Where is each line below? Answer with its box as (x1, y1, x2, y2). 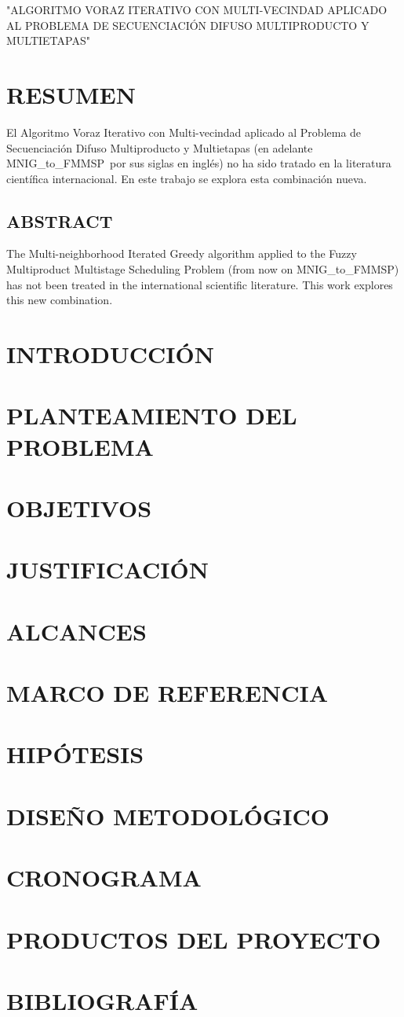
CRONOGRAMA (6, 861, 202, 894)
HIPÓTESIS (6, 738, 144, 770)
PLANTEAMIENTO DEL (6, 399, 297, 431)
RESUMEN (6, 78, 136, 110)
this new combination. (6, 292, 113, 308)
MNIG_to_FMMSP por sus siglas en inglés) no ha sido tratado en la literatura (6, 155, 391, 171)
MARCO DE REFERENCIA (6, 677, 329, 709)
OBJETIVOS (6, 491, 152, 523)
